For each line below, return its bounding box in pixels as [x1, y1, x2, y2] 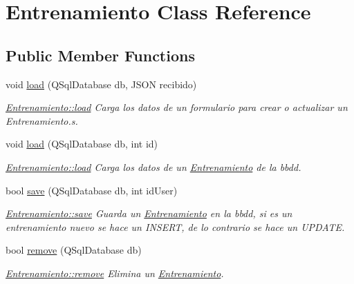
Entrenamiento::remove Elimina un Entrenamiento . [6, 265, 224, 280]
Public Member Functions [6, 44, 195, 65]
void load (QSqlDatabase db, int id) [6, 136, 158, 151]
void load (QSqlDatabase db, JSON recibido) [6, 77, 197, 91]
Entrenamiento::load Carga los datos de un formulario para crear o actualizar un [6, 100, 348, 114]
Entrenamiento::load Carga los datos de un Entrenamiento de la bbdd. [6, 159, 301, 174]
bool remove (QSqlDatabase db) [6, 243, 142, 257]
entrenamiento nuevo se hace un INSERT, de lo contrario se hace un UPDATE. [6, 219, 345, 234]
